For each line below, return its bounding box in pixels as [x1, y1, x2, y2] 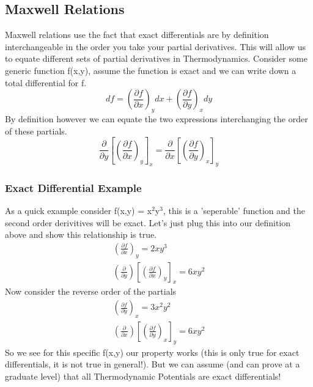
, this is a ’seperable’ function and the [163, 204, 305, 216]
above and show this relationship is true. [5, 228, 157, 241]
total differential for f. [5, 76, 87, 89]
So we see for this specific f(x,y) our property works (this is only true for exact [5, 345, 300, 358]
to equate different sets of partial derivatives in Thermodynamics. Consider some [5, 52, 307, 65]
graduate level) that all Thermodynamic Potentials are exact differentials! [5, 369, 281, 382]
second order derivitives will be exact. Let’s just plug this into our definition [5, 216, 291, 229]
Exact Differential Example [5, 180, 142, 195]
